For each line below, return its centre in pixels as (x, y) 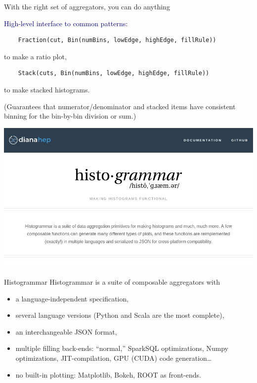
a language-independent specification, (72, 298)
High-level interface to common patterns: (66, 23)
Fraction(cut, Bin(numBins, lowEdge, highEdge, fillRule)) (117, 40)
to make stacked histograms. (47, 89)
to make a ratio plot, (35, 56)
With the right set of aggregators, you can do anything (87, 6)
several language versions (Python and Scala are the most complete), (120, 315)
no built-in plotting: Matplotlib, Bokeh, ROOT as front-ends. (108, 374)
